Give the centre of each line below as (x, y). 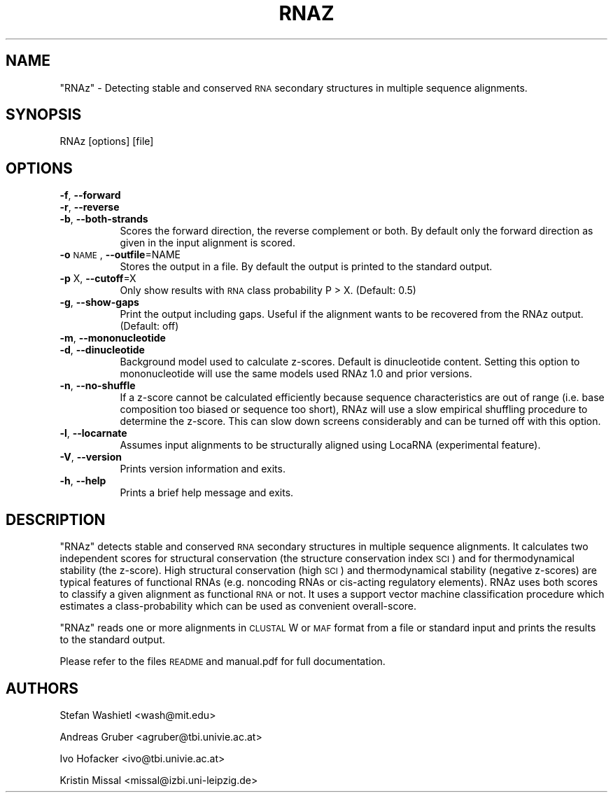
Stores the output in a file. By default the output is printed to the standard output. (306, 267)
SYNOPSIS (44, 115)
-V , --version (91, 457)
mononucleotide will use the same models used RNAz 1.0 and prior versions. (296, 374)
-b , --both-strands (104, 219)
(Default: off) (149, 326)
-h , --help (83, 481)
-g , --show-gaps (99, 302)
